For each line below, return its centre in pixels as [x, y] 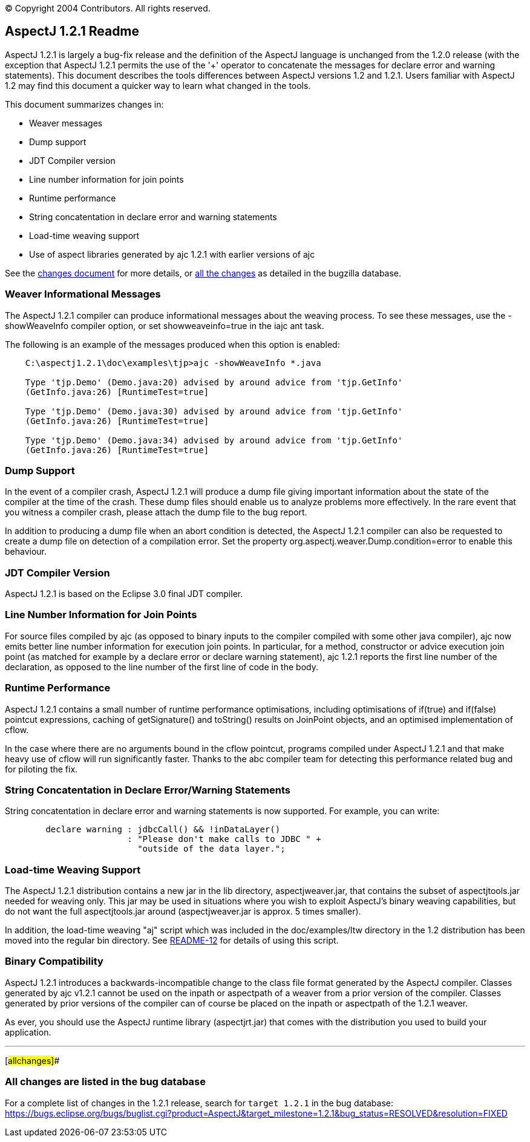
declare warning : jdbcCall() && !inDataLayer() [163, 830]
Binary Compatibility [54, 961]
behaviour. [26, 552]
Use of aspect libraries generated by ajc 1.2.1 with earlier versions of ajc [172, 254]
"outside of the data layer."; [211, 849]
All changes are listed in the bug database [106, 1082]
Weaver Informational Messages [83, 294]
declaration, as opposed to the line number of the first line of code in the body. [162, 667]
